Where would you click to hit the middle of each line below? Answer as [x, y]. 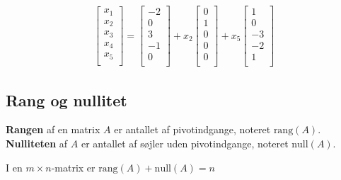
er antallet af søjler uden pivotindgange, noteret [185, 144]
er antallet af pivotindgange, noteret [192, 129]
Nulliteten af [37, 144]
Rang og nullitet [67, 100]
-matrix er [73, 167]
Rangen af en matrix [53, 129]
